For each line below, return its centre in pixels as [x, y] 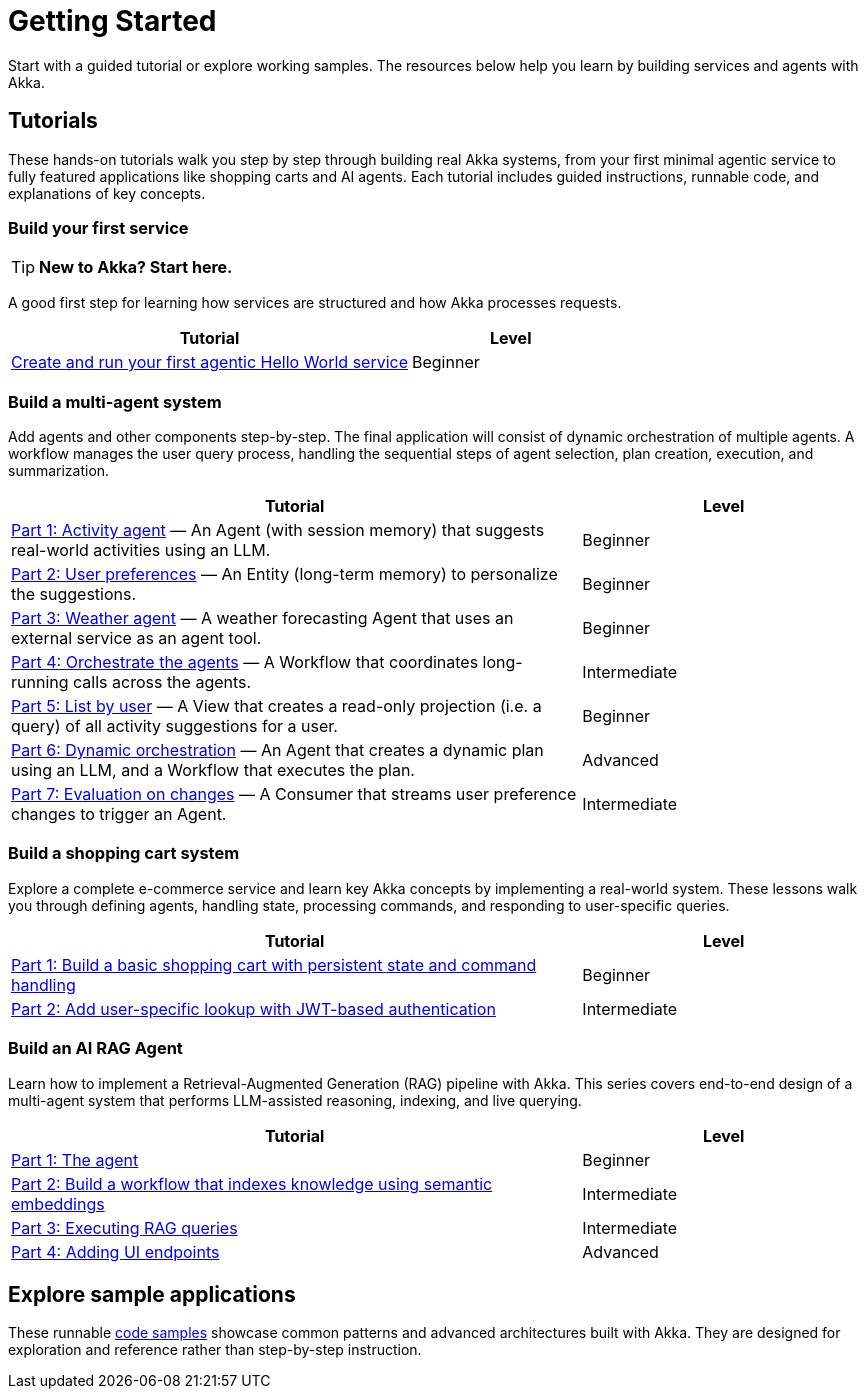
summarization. [59, 471]
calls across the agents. [162, 682]
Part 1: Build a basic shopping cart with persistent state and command [274, 964]
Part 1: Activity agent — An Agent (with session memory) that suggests [278, 530]
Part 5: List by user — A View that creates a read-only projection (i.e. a [276, 706]
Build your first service [98, 227]
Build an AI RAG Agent [95, 1048]
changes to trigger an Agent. [119, 814]
